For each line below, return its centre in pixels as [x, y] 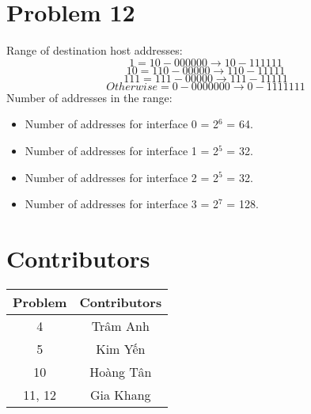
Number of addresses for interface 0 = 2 [121, 124]
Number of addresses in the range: [89, 97]
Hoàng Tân [121, 371]
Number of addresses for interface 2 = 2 [121, 177]
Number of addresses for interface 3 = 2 [121, 204]
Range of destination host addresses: [95, 50]
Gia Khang [121, 394]
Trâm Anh [120, 325]
